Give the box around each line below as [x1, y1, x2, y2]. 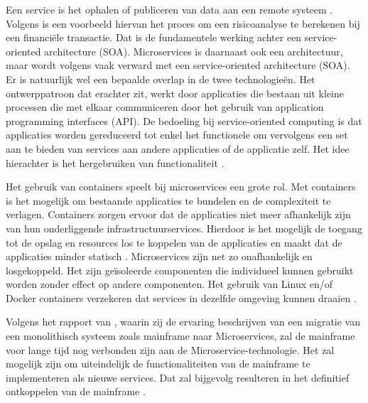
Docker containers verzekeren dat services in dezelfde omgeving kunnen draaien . [6, 290, 357, 305]
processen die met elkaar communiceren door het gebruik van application [6, 100, 324, 114]
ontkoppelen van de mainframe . [6, 384, 146, 399]
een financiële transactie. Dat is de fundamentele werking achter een [6, 30, 302, 45]
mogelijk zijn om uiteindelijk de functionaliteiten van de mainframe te [6, 356, 310, 371]
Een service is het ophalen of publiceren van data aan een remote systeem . [6, 2, 333, 16]
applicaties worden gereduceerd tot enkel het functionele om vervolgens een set [6, 127, 348, 142]
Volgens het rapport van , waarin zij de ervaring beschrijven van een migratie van [6, 314, 360, 329]
